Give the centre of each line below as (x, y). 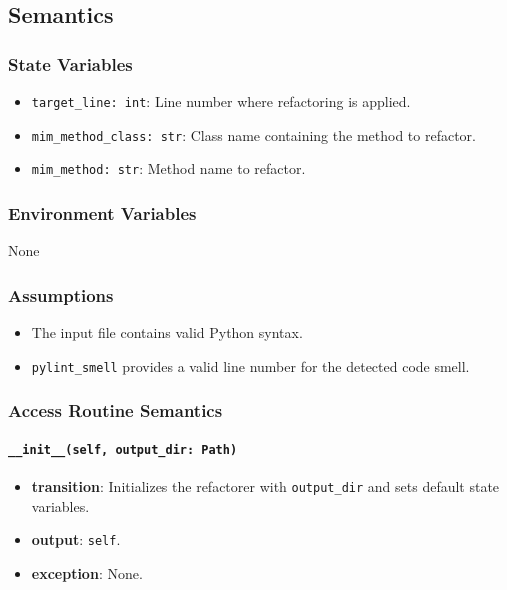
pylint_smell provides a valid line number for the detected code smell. (250, 365)
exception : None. (87, 572)
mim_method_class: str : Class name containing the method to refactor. (253, 134)
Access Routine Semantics (115, 410)
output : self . (76, 539)
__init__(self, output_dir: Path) (123, 449)
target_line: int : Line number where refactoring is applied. (221, 101)
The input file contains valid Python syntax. (167, 332)
